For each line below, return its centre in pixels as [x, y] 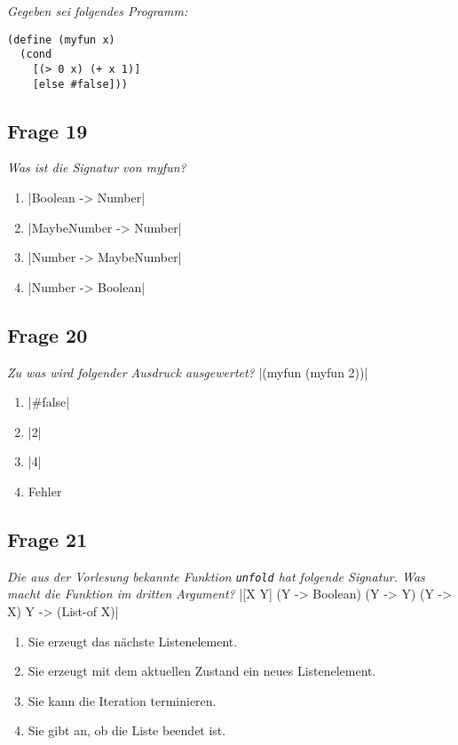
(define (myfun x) [61, 40]
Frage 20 [47, 334]
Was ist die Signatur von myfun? [97, 167]
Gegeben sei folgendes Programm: [98, 11]
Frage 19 [47, 130]
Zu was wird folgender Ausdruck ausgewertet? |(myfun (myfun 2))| [188, 372]
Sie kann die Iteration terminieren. [122, 700]
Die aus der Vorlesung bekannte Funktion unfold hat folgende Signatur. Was [216, 576]
